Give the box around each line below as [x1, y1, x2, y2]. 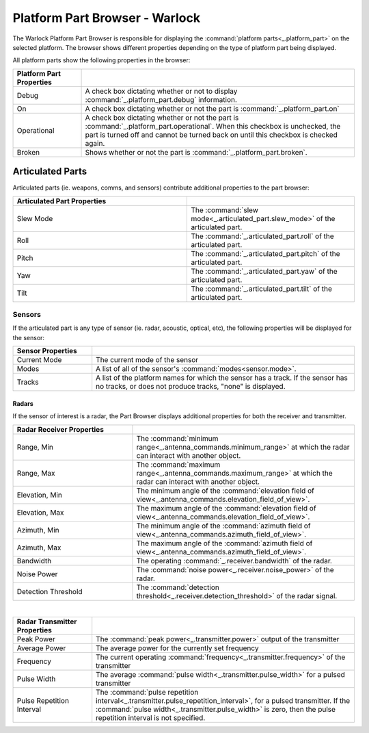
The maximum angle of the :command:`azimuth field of [136, 538, 313, 548]
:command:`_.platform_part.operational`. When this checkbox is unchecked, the [85, 121, 341, 131]
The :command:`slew [191, 205, 259, 215]
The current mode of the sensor [96, 355, 199, 365]
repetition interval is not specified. [96, 712, 206, 722]
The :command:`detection [136, 582, 220, 592]
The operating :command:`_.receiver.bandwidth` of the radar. [136, 556, 333, 565]
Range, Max [16, 468, 55, 478]
